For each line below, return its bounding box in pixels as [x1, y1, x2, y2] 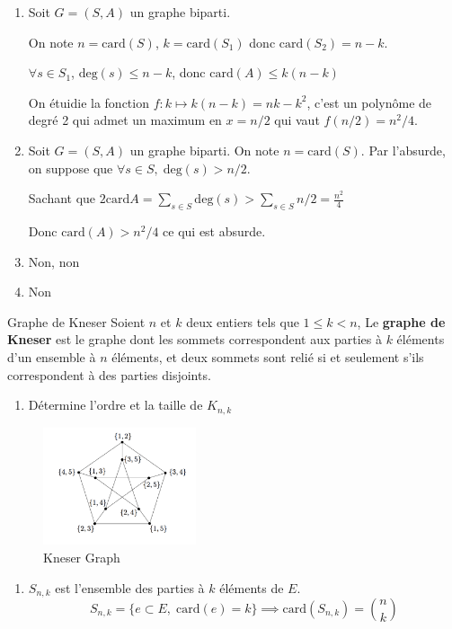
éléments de [219, 578, 284, 597]
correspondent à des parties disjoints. [7, 365, 211, 384]
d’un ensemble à [7, 347, 96, 366]
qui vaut [274, 111, 320, 129]
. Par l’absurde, [360, 140, 446, 159]
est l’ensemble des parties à [55, 578, 205, 597]
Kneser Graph [43, 547, 120, 566]
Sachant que [28, 189, 96, 208]
